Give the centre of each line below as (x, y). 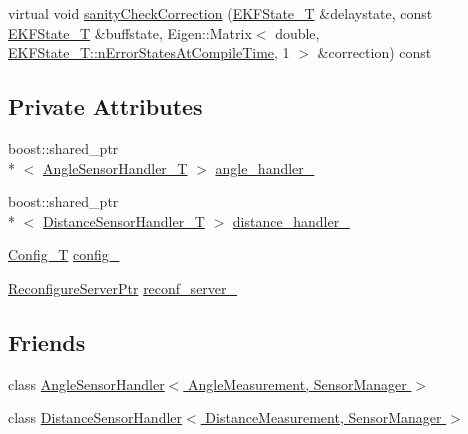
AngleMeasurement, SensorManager (297, 383)
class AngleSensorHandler (86, 383)
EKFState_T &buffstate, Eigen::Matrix (130, 32)
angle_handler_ (265, 167)
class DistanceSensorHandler (95, 417)
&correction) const (374, 52)
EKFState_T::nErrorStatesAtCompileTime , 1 (149, 52)
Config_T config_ (64, 254)
